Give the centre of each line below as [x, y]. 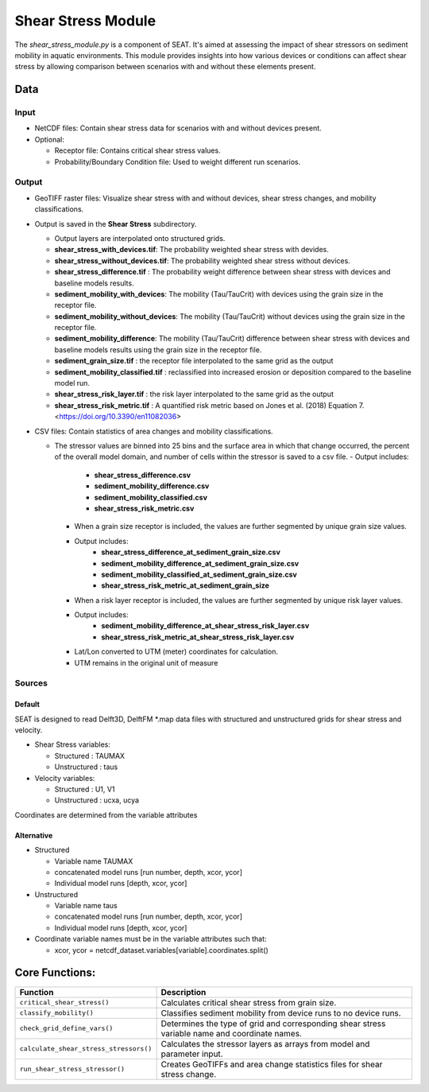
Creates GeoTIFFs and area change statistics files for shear [272, 1064]
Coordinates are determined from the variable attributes [106, 814]
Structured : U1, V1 [85, 789]
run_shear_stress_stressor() [72, 1069]
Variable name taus [86, 906]
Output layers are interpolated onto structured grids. [140, 238]
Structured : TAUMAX [90, 756]
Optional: [50, 139]
